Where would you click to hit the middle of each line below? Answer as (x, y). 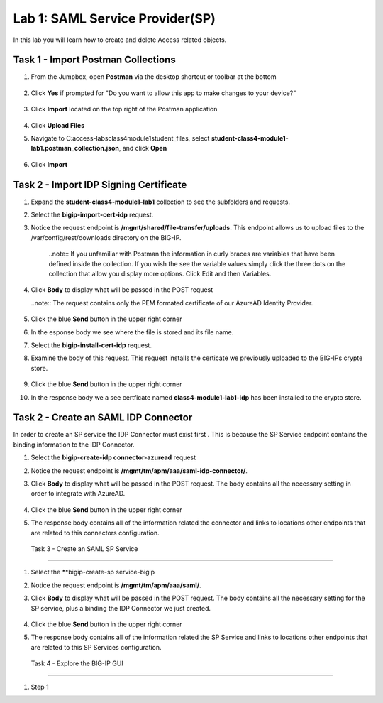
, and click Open (143, 148)
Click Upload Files (58, 125)
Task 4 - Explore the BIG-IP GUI (77, 663)
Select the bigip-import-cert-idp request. (92, 215)
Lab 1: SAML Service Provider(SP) (115, 18)
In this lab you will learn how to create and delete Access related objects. (120, 40)
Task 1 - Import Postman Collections (95, 60)
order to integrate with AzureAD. (78, 494)
